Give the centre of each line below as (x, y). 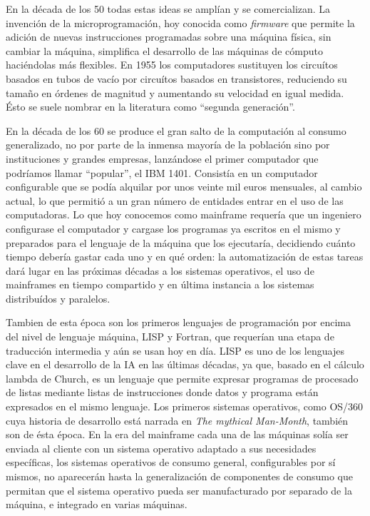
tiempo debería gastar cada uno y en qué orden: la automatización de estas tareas (185, 257)
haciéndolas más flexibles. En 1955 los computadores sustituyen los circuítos (172, 65)
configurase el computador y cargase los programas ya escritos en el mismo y (173, 228)
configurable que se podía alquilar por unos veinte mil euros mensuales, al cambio (184, 187)
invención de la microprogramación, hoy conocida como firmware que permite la (180, 22)
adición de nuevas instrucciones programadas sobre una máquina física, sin (169, 37)
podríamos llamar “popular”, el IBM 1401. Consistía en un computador (162, 172)
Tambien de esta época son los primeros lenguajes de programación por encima (178, 322)
